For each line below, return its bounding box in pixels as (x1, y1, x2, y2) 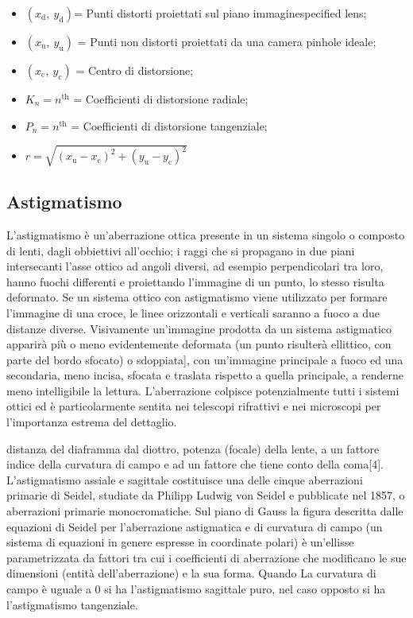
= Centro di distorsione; (75, 62, 194, 78)
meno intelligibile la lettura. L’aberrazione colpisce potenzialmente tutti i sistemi (6, 382, 399, 398)
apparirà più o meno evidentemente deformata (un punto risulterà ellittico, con (6, 336, 392, 352)
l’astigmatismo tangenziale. (6, 596, 138, 612)
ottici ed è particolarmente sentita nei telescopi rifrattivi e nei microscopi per (6, 398, 381, 414)
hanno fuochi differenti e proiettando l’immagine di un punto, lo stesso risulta (6, 273, 384, 290)
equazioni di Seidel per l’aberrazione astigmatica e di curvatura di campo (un (6, 518, 383, 534)
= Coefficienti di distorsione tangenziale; (71, 117, 268, 134)
